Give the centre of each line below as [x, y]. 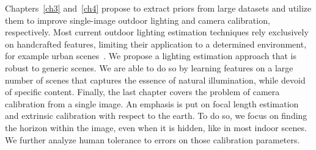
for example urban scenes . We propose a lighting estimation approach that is [151, 56]
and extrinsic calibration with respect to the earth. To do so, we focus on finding [156, 116]
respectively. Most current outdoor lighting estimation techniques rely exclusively [157, 32]
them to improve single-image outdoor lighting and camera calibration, [138, 20]
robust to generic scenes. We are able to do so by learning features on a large [149, 67]
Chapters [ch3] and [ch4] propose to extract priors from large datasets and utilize [158, 8]
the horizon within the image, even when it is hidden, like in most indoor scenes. [156, 127]
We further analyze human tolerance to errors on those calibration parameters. [152, 139]
